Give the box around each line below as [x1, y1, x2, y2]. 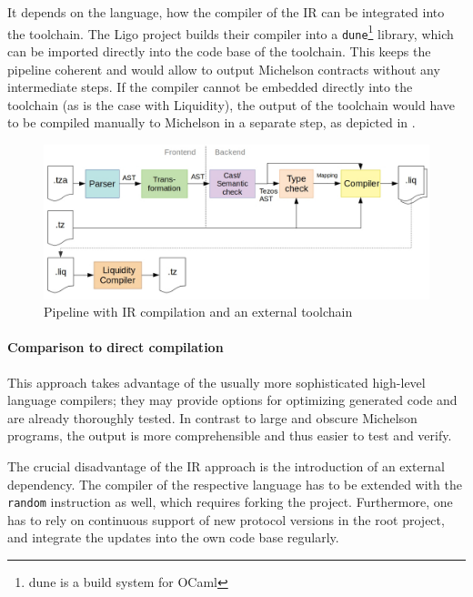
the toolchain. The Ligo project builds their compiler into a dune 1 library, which [7, 21, 454, 43]
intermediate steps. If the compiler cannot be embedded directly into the [7, 77, 413, 96]
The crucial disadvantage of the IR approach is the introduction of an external [7, 457, 445, 475]
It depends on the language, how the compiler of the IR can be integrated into [7, 3, 445, 21]
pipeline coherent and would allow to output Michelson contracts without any [7, 59, 440, 78]
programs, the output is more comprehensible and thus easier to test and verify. [7, 426, 452, 445]
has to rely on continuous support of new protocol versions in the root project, [7, 510, 445, 529]
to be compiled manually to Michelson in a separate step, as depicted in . [7, 113, 416, 132]
